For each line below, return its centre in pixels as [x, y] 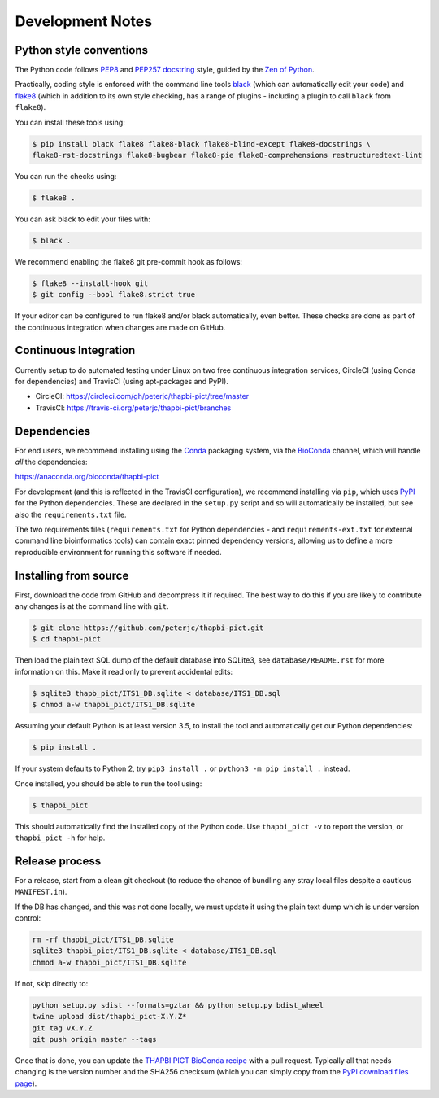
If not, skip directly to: [52, 983]
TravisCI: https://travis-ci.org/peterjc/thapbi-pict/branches [133, 408]
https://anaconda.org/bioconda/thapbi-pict [87, 477]
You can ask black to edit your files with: [83, 219]
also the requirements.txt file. [71, 514]
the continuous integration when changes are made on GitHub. [120, 327]
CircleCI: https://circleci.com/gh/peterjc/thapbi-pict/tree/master [142, 396]
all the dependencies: [51, 462]
